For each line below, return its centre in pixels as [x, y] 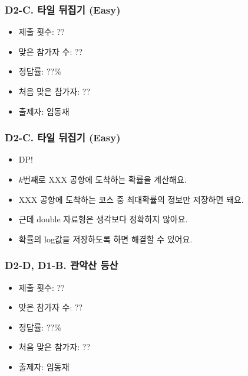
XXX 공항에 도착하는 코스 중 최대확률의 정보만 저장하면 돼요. [131, 199]
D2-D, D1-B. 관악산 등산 [62, 265]
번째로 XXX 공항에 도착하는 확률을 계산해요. [105, 179]
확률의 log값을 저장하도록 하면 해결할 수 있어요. [105, 239]
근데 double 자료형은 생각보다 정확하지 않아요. [103, 219]
